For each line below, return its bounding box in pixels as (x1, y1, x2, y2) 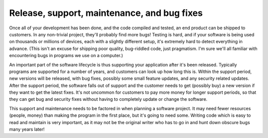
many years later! (9, 127, 45, 133)
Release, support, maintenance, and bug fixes (9, 7, 203, 18)
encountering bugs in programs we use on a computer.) (9, 53, 124, 59)
